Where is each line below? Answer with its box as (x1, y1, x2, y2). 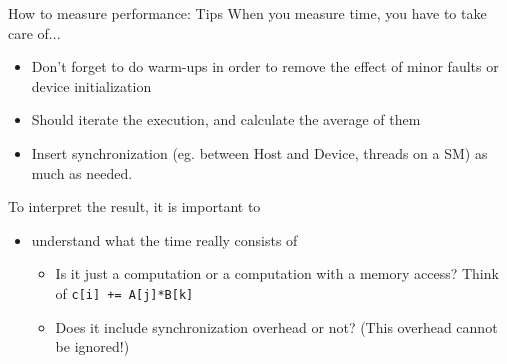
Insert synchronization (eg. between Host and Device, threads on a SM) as (31, 142, 488, 163)
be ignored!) (55, 336, 130, 357)
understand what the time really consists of (31, 229, 298, 250)
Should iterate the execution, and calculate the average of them (31, 109, 421, 130)
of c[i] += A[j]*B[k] (55, 282, 194, 303)
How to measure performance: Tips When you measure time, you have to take (8, 3, 487, 23)
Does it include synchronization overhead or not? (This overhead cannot (55, 316, 498, 337)
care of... (8, 22, 61, 43)
